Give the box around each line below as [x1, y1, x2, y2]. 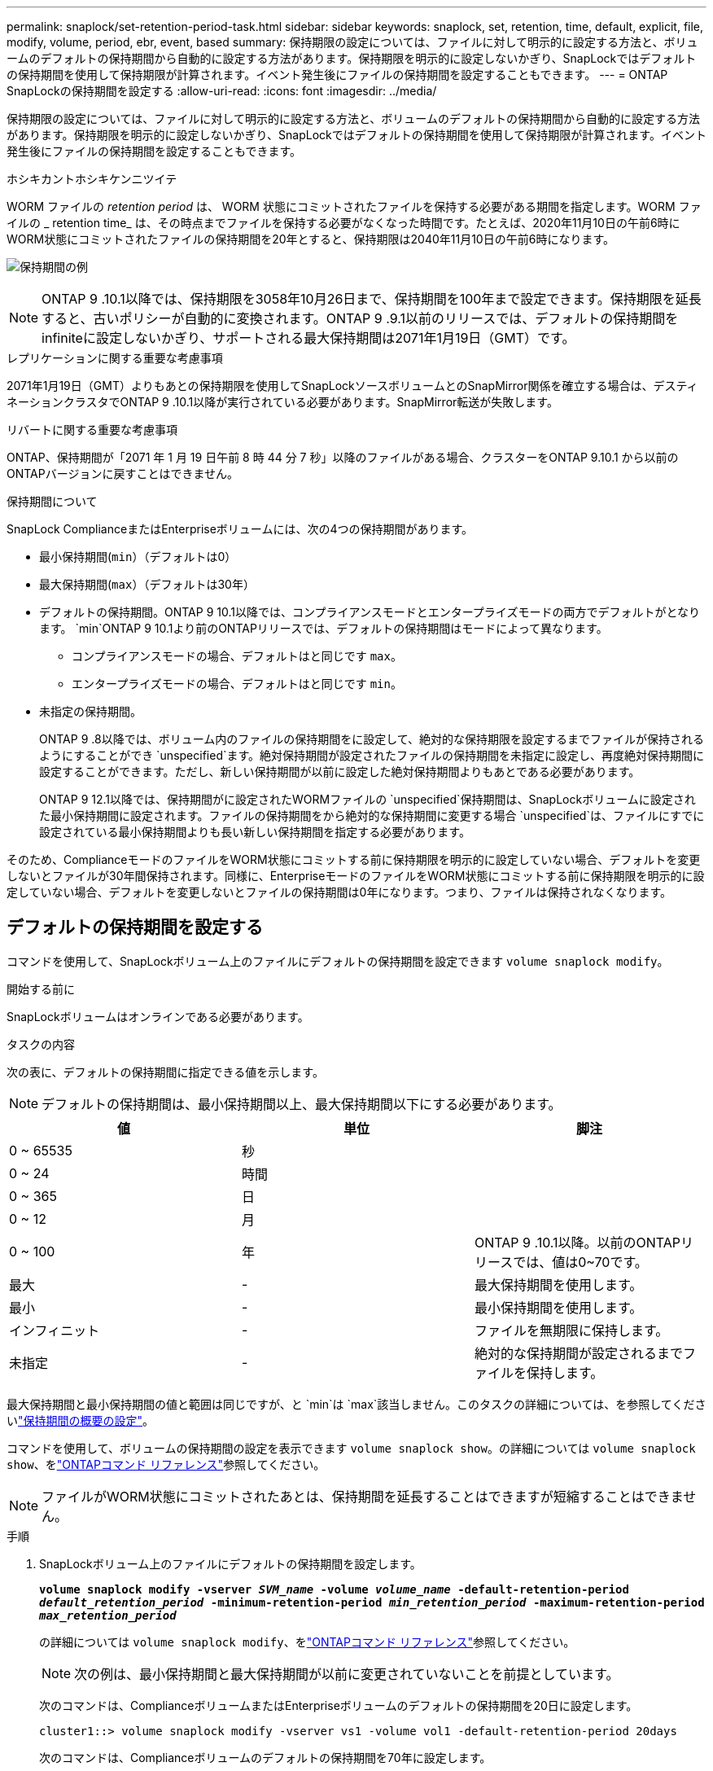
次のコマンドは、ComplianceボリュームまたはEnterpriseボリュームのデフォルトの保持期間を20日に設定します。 [39, 1698, 638, 1712]
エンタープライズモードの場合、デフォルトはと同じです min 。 [72, 677, 402, 690]
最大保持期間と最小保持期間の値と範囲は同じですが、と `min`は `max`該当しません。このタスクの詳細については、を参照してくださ [7, 1396, 706, 1411]
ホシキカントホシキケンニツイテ [7, 172, 177, 186]
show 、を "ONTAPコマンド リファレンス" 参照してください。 [7, 1457, 326, 1471]
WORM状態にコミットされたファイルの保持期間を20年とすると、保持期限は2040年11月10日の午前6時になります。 [7, 232, 615, 246]
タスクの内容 [7, 1037, 75, 1051]
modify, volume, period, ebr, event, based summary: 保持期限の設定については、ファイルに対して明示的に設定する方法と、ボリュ [7, 35, 698, 49]
